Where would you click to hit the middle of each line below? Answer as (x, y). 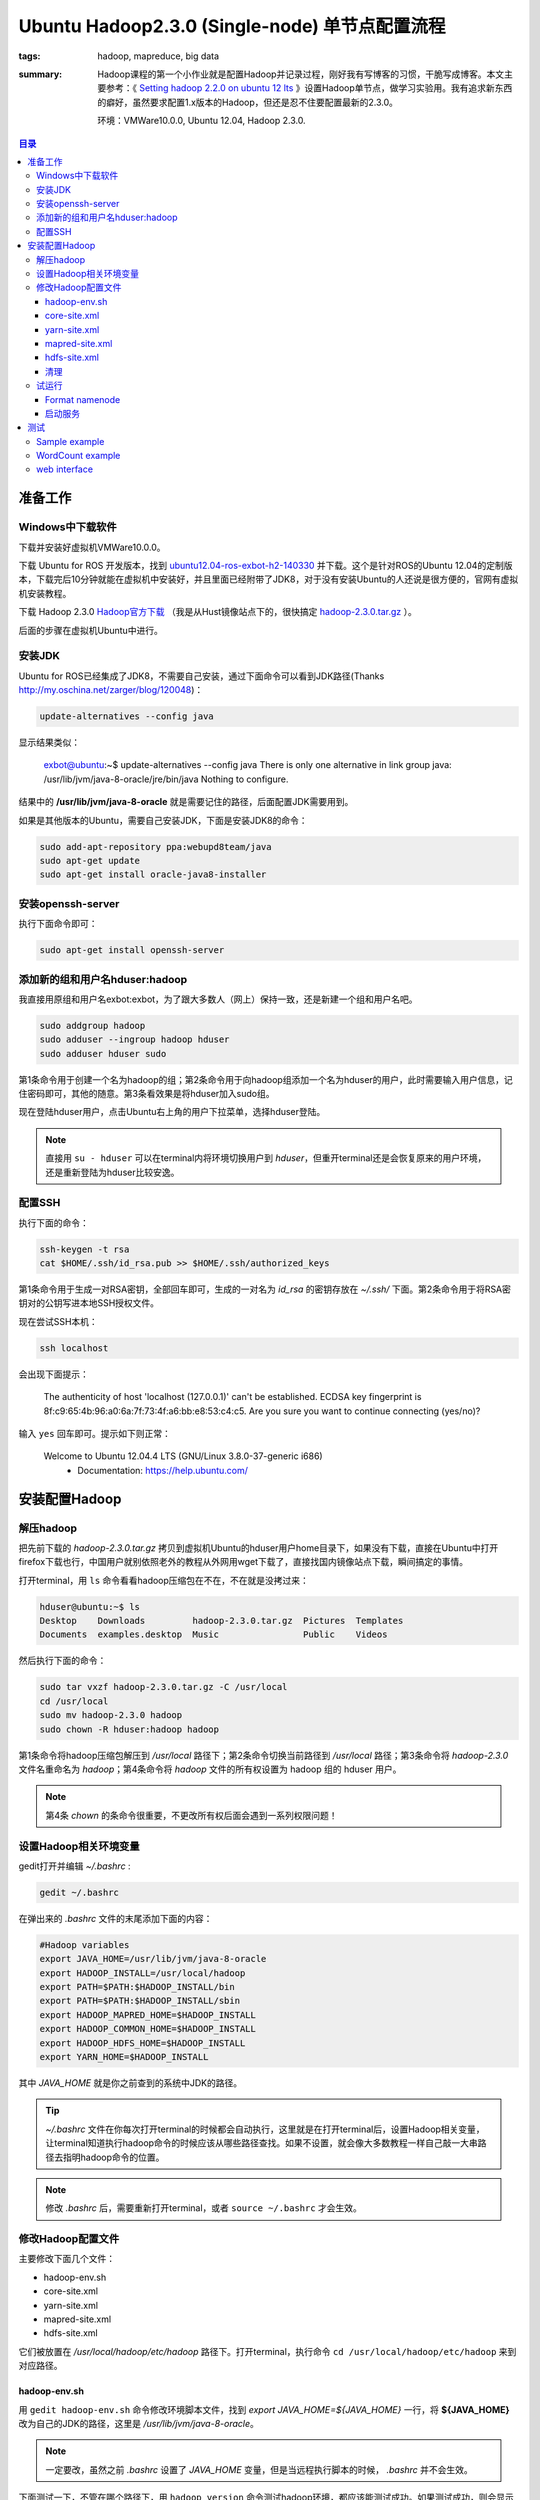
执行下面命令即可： (58, 924)
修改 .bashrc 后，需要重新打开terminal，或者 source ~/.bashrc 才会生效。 (203, 2208)
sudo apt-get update (89, 861)
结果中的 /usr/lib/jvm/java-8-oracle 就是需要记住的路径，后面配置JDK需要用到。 (186, 802)
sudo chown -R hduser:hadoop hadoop (129, 1729)
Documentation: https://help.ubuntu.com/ (163, 1470)
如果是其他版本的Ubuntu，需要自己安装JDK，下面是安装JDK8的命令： (163, 820)
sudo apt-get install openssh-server (132, 950)
